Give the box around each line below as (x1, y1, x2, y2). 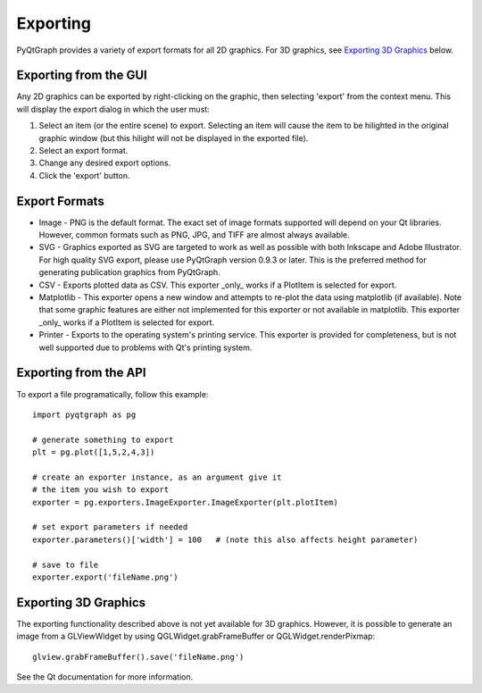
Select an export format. (38, 146, 129, 156)
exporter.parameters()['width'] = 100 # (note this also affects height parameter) (32, 534, 419, 545)
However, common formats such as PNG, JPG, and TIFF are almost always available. (38, 230, 350, 240)
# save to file (32, 559, 99, 570)
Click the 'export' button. (38, 170, 130, 180)
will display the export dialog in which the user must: (16, 104, 210, 114)
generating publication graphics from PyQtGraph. (38, 267, 220, 278)
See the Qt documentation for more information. (16, 672, 194, 682)
